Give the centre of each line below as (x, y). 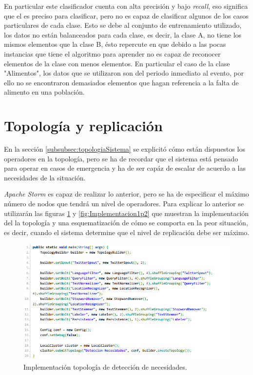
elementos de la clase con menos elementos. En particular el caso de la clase (117, 63)
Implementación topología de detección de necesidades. (105, 366)
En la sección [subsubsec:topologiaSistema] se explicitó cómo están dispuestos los (125, 149)
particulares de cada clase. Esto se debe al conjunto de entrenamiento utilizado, (123, 25)
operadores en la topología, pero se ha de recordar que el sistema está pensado (121, 158)
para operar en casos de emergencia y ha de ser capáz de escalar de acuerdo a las (125, 168)
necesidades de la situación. (45, 177)
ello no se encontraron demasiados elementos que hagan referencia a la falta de (121, 82)
